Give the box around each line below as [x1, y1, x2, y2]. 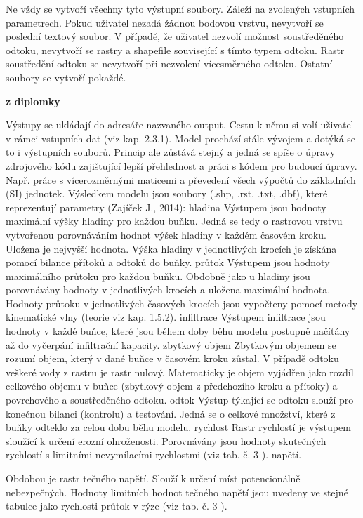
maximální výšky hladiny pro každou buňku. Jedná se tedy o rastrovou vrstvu [6, 213, 343, 228]
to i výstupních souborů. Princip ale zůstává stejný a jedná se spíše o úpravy [6, 145, 336, 159]
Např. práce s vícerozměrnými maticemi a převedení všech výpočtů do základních [6, 172, 356, 187]
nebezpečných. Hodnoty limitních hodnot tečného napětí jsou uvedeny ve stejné [6, 484, 348, 499]
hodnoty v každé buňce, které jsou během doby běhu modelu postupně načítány [6, 324, 350, 338]
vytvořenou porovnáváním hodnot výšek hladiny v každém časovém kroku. [6, 227, 326, 241]
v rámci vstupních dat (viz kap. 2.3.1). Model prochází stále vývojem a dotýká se [6, 131, 356, 145]
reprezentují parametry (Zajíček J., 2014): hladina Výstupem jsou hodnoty [6, 199, 326, 214]
